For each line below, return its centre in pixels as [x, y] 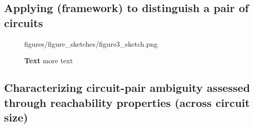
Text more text [49, 60]
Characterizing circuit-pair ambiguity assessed [127, 88]
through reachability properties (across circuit [127, 102]
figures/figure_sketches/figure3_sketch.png [91, 43]
